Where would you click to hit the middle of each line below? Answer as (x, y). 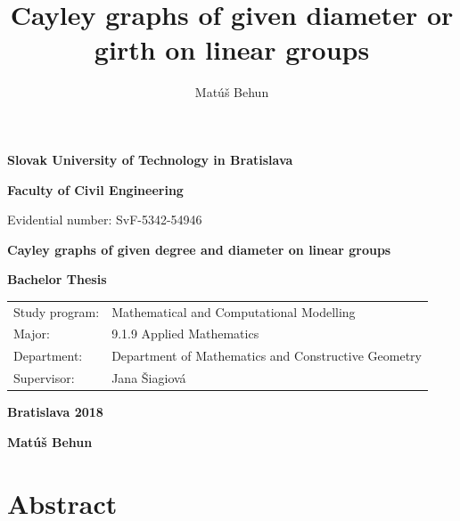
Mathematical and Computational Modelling (234, 311)
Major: (32, 334)
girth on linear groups (232, 49)
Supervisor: (44, 378)
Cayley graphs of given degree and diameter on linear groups (199, 249)
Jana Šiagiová (149, 378)
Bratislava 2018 (55, 412)
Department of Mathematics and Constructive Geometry (267, 356)
